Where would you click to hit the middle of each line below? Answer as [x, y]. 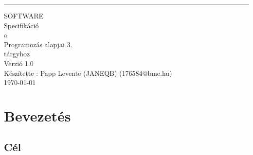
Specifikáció [21, 25]
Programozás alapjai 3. [38, 44]
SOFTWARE [24, 16]
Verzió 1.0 [19, 63]
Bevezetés [37, 115]
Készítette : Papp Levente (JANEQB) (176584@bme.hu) [88, 73]
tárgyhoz [17, 54]
